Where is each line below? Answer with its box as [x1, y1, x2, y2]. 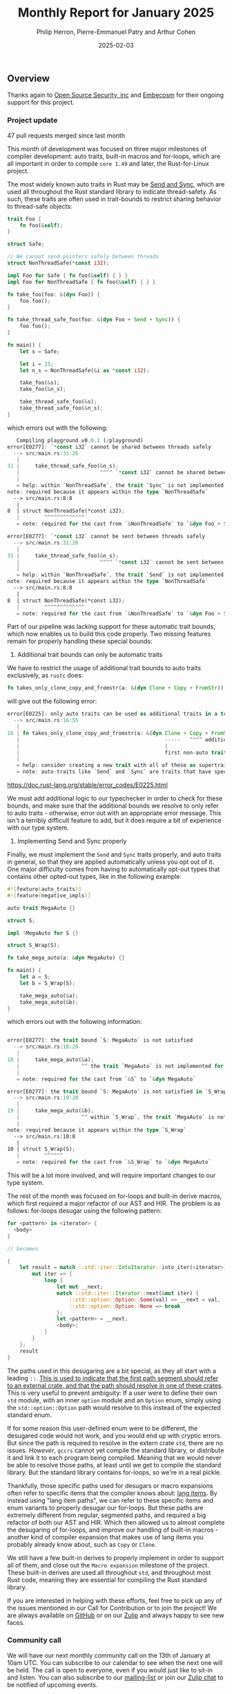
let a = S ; [19, 973, 51, 980]
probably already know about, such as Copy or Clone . [7, 1540, 157, 1548]
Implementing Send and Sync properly [17, 837, 127, 846]
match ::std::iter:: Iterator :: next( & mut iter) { [56, 1290, 199, 1297]
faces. [7, 1618, 26, 1626]
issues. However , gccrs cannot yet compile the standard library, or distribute [7, 1446, 224, 1454]
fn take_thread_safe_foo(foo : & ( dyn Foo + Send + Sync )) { [7, 316, 181, 323]
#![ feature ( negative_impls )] [7, 892, 91, 899]
